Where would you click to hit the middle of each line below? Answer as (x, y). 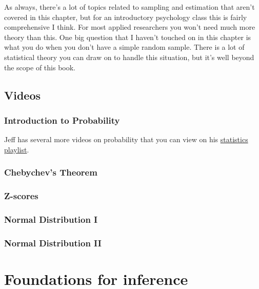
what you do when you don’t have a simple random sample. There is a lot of (124, 47)
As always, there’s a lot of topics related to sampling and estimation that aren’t (129, 7)
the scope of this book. (40, 67)
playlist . (17, 149)
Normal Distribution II (53, 243)
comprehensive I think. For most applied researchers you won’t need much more (130, 27)
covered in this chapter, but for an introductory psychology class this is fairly (126, 17)
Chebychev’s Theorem (51, 172)
